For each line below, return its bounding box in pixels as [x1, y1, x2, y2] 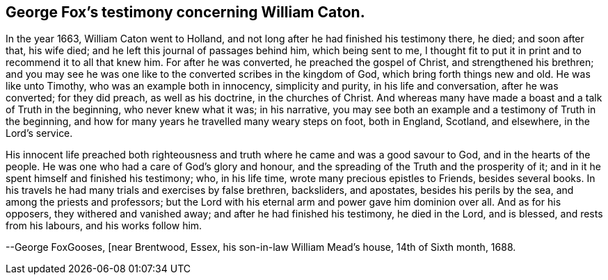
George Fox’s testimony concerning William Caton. [6, 3, 365, 21]
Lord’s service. [6, 127, 73, 140]
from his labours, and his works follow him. [6, 220, 202, 232]
